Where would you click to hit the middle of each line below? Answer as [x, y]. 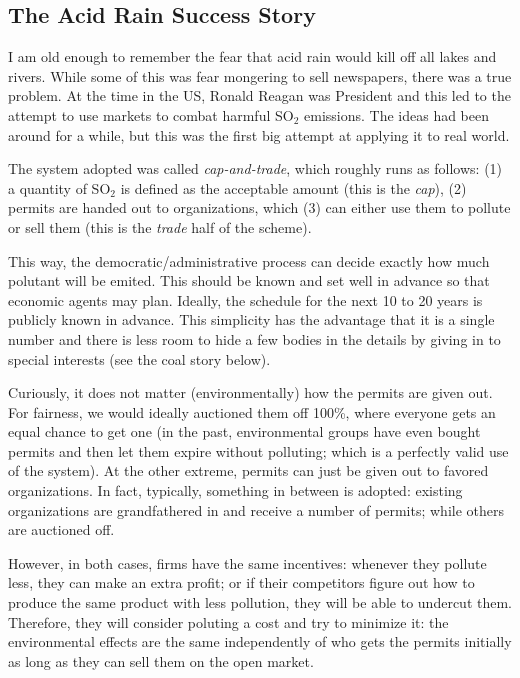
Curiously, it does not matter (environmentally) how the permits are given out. [250, 392]
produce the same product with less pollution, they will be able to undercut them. [260, 602]
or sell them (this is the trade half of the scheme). [160, 226]
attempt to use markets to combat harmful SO [151, 114]
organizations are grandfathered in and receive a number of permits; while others [256, 509]
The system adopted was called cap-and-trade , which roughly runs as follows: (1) [255, 168]
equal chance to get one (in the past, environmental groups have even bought [244, 431]
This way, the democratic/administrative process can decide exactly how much [249, 260]
